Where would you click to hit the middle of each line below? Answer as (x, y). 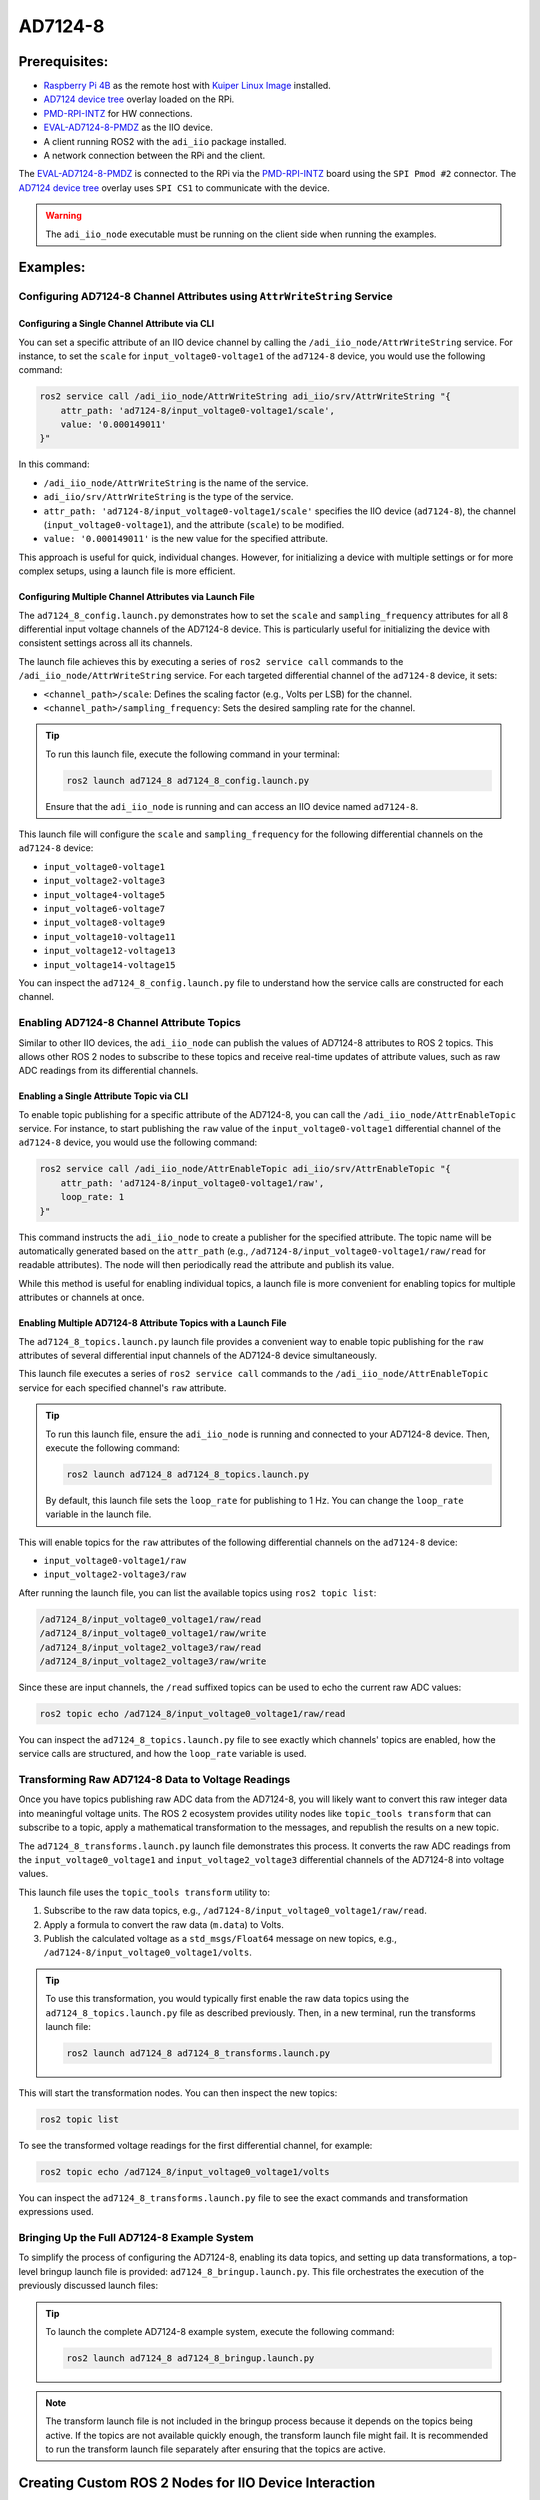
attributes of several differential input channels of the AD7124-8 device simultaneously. (198, 1355)
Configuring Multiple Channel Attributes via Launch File (136, 597)
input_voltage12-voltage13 (109, 951)
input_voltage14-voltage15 (109, 964)
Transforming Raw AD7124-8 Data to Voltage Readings (154, 1780)
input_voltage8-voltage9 (104, 923)
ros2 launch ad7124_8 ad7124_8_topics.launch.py (188, 1474)
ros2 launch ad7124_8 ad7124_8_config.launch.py (188, 780)
